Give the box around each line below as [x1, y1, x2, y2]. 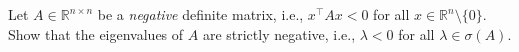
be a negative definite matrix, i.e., [97, 4, 304, 24]
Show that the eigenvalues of [8, 23, 184, 44]
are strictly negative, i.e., [202, 23, 356, 44]
